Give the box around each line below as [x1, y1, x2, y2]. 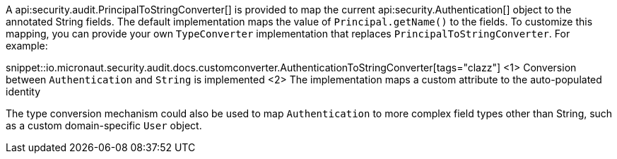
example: [6, 40, 48, 52]
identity [6, 86, 41, 98]
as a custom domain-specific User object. [6, 119, 202, 131]
